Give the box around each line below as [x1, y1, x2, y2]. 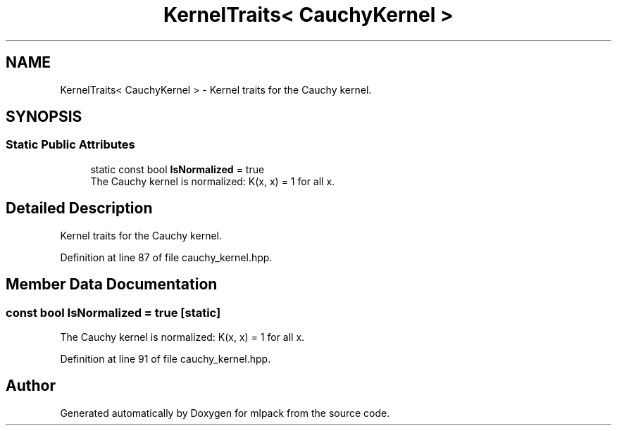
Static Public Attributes [6, 137, 135, 152]
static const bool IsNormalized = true [90, 163, 265, 175]
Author [6, 377, 56, 395]
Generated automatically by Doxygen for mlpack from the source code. [60, 406, 390, 419]
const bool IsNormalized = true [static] [6, 305, 221, 320]
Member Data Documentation [6, 275, 218, 294]
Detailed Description [6, 199, 153, 218]
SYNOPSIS [6, 108, 82, 126]
